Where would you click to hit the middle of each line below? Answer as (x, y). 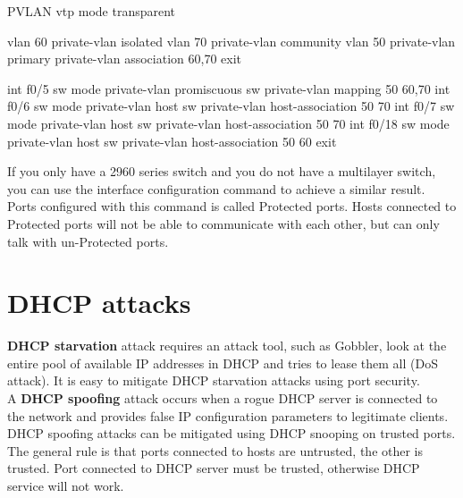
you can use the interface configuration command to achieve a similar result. (216, 188)
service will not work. (66, 485)
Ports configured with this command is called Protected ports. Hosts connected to (232, 206)
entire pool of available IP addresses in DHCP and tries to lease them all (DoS (223, 363)
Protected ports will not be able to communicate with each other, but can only (223, 223)
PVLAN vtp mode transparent (92, 11)
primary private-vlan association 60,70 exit (125, 59)
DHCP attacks (99, 303)
